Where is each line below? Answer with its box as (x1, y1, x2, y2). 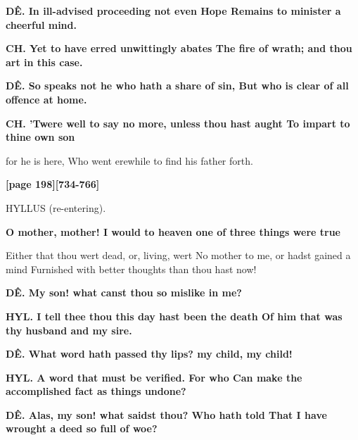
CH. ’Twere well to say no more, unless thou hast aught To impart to (6, 115, 350, 130)
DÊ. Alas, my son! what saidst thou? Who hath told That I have (6, 407, 327, 422)
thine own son (6, 130, 75, 144)
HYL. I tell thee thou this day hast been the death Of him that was (6, 308, 343, 323)
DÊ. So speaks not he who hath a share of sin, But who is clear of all (6, 78, 349, 93)
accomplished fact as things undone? (6, 384, 186, 398)
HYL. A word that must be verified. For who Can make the (6, 370, 302, 384)
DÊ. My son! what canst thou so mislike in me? (6, 285, 242, 300)
